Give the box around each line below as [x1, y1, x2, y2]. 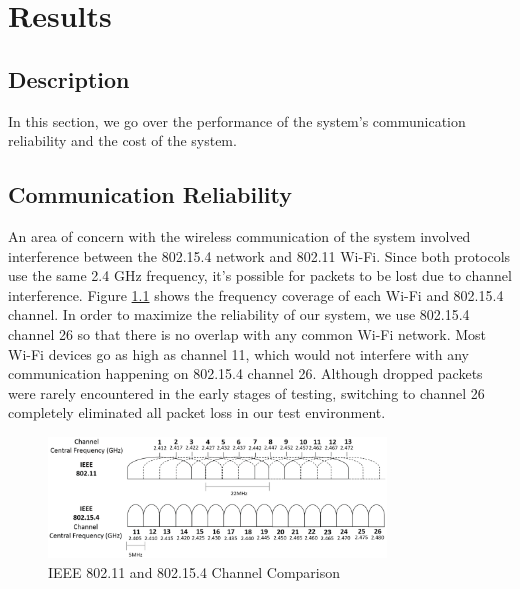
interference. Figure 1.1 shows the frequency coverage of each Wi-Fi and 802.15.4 [8, 284, 504, 305]
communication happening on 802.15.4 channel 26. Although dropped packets [8, 363, 483, 384]
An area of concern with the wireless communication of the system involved [8, 225, 471, 246]
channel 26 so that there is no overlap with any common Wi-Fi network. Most [8, 323, 487, 344]
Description [8, 63, 130, 94]
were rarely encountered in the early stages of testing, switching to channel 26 [8, 382, 485, 403]
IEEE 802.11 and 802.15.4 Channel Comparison [48, 561, 341, 582]
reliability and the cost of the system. [8, 130, 237, 151]
